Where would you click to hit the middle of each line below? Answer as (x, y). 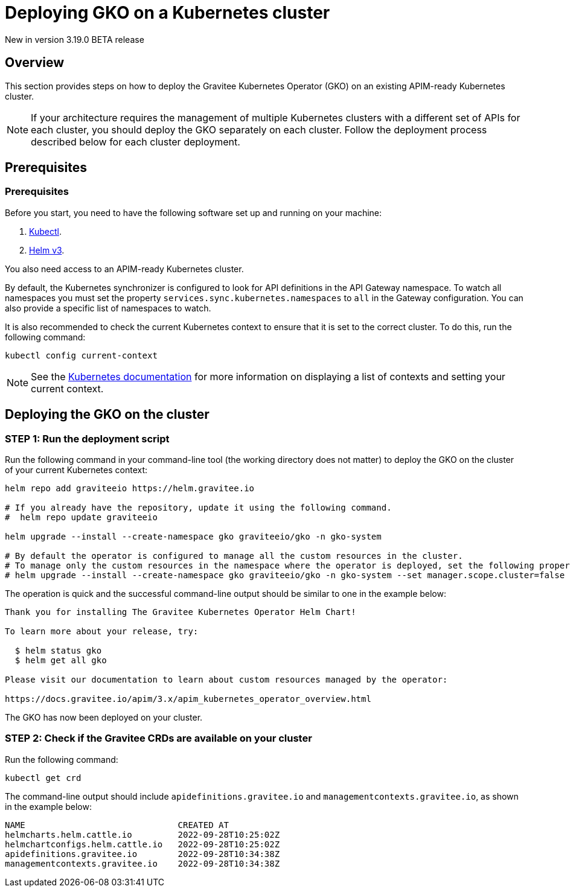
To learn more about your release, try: (102, 632)
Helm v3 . (47, 250)
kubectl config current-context (81, 355)
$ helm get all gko (61, 661)
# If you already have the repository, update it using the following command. (198, 508)
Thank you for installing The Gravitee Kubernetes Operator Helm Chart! (181, 612)
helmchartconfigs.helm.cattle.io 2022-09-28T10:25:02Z (142, 844)
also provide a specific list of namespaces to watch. (108, 308)
